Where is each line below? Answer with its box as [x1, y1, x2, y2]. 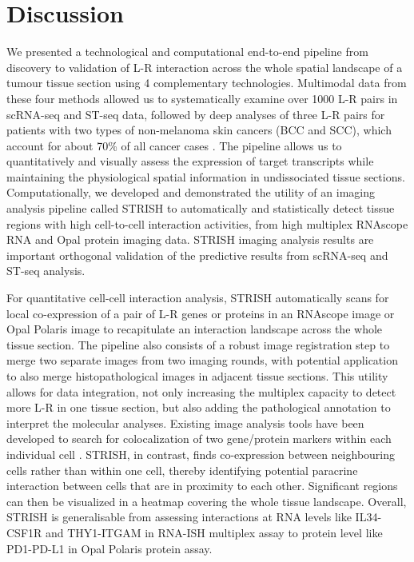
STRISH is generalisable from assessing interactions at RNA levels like [6, 508, 352, 525]
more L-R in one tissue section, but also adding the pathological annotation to [6, 399, 391, 416]
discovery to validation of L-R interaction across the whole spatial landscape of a [6, 58, 403, 75]
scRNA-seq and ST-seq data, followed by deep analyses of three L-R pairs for [6, 106, 385, 122]
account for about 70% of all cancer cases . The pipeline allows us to [6, 137, 342, 153]
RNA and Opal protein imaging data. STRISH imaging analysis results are [6, 231, 374, 248]
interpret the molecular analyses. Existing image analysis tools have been [6, 414, 364, 431]
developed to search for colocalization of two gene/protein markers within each [6, 430, 392, 447]
